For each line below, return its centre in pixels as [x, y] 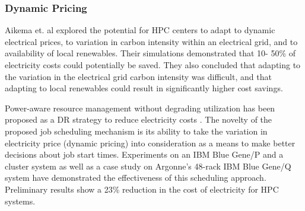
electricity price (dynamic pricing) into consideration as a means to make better [150, 143]
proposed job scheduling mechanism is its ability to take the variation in [136, 131]
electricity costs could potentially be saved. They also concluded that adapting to [153, 65]
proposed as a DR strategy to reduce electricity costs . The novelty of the [139, 119]
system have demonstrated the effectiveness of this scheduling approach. [136, 178]
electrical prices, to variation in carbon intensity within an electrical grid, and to [151, 41]
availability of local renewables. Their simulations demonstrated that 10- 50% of [150, 53]
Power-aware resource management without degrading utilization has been [140, 108]
